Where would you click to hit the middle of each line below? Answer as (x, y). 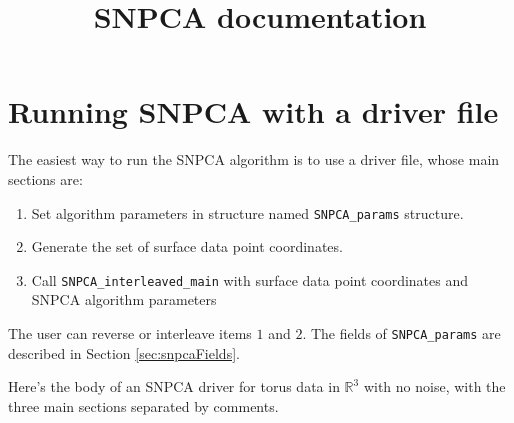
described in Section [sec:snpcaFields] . (124, 352)
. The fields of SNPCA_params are (401, 333)
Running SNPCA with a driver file (253, 111)
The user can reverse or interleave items (130, 333)
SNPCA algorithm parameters (124, 299)
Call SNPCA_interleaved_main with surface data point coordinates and (250, 279)
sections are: (45, 178)
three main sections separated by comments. (143, 405)
